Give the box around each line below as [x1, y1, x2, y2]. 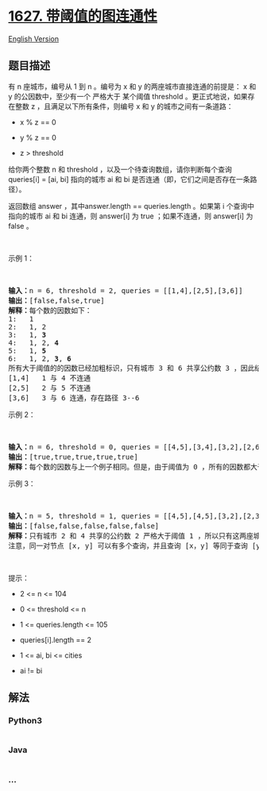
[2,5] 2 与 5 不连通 [8, 383, 91, 392]
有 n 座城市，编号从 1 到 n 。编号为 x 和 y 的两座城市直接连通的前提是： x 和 [8, 81, 257, 91]
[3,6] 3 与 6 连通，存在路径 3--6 [8, 393, 140, 402]
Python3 [8, 716, 42, 727]
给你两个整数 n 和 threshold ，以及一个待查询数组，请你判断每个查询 [8, 164, 233, 174]
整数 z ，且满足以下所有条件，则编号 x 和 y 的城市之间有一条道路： [14, 101, 234, 111]
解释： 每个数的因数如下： [8, 306, 92, 314]
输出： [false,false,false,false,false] [8, 521, 160, 531]
